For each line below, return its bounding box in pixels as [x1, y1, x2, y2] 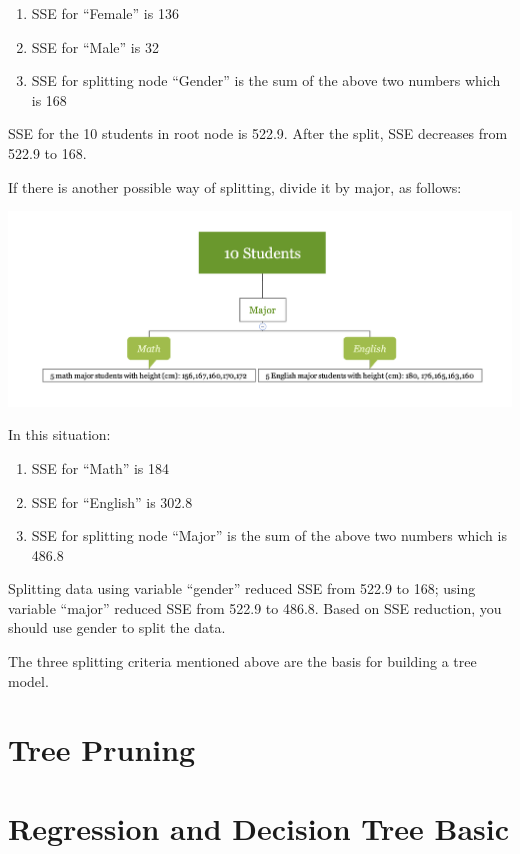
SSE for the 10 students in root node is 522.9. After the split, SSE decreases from [8, 123, 508, 144]
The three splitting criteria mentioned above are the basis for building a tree [8, 651, 477, 672]
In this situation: [8, 424, 111, 445]
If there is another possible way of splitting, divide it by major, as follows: [8, 176, 462, 197]
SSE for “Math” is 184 [31, 457, 170, 478]
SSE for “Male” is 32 [31, 36, 159, 57]
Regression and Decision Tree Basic [8, 807, 510, 848]
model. [8, 670, 49, 691]
